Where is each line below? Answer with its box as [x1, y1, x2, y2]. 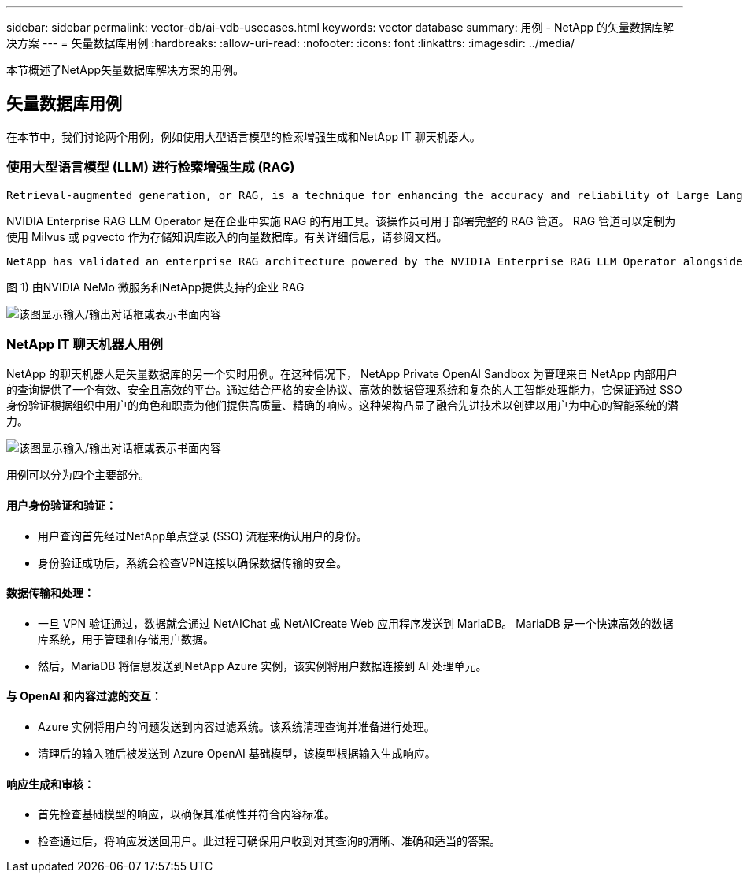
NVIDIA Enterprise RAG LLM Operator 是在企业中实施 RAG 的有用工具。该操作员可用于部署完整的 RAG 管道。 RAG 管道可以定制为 [6, 213, 676, 228]
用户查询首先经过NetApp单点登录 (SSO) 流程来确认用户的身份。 [38, 529, 368, 543]
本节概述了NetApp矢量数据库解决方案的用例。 [6, 63, 245, 76]
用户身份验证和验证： [6, 498, 116, 512]
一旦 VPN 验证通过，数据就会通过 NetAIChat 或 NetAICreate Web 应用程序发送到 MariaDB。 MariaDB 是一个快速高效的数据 [38, 616, 674, 630]
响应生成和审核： [6, 777, 94, 791]
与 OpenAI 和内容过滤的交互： [6, 689, 162, 703]
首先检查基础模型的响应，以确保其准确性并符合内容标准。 [38, 807, 335, 822]
